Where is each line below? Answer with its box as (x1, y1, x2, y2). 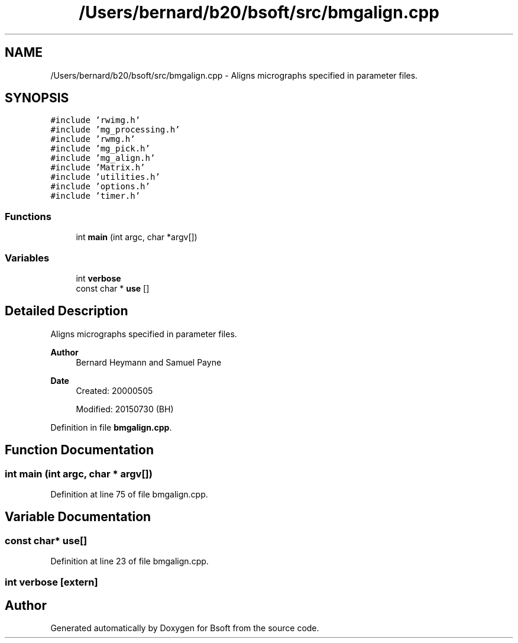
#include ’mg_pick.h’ (50, 144, 150, 154)
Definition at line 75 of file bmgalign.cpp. (50, 489, 208, 499)
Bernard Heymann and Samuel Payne (76, 357, 222, 367)
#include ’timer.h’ (50, 191, 141, 201)
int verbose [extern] (5, 576, 98, 588)
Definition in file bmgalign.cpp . (50, 422, 172, 432)
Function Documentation (5, 442, 154, 458)
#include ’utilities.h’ (50, 172, 160, 182)
